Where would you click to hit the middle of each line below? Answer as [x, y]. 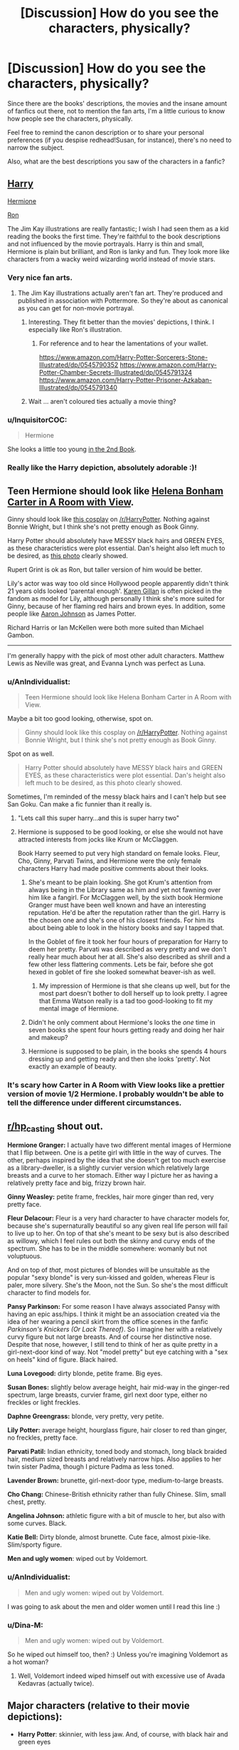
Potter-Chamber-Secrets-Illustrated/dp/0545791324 [116, 373]
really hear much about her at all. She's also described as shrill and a [129, 957]
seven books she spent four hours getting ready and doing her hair [127, 1030]
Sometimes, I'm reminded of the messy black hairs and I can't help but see [117, 796]
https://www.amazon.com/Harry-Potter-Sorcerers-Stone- [123, 358]
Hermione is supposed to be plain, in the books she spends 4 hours [127, 1051]
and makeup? [48, 1038]
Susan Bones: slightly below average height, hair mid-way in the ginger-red [118, 1387]
